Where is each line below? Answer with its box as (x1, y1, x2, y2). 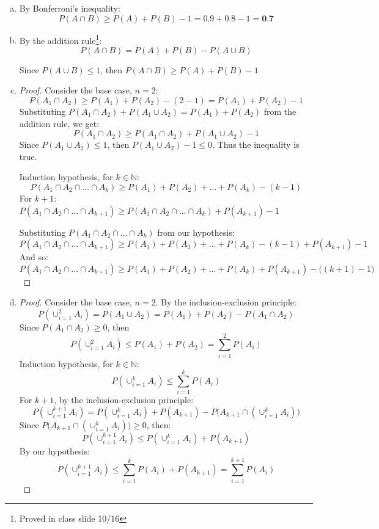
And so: (19, 250, 48, 263)
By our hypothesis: (19, 445, 90, 457)
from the (263, 105, 296, 118)
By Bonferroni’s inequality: (19, 2, 120, 14)
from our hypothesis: (157, 225, 235, 238)
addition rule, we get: (19, 117, 100, 130)
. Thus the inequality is (212, 138, 300, 151)
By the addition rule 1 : (19, 32, 102, 46)
